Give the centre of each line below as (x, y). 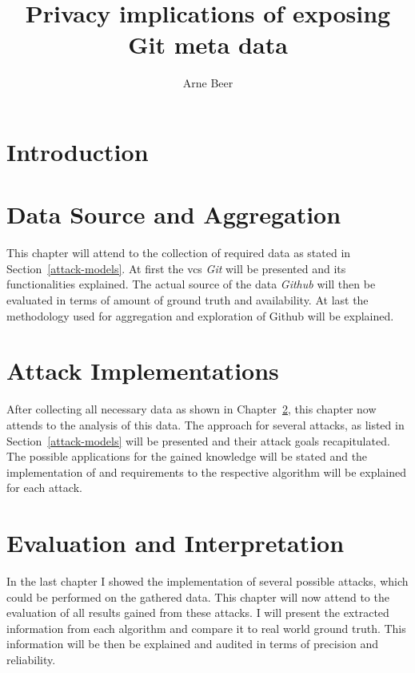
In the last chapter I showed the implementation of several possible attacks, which (207, 581)
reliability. (31, 659)
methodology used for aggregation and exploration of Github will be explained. (200, 315)
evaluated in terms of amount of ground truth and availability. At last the (188, 300)
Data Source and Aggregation (174, 214)
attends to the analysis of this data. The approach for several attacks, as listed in (206, 424)
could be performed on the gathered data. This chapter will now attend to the (198, 596)
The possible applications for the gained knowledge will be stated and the (187, 456)
